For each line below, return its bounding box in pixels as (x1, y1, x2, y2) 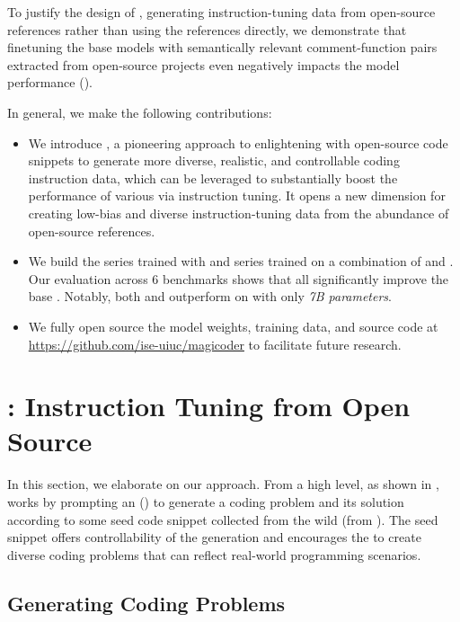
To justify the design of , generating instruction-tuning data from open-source (7, 3, 436, 21)
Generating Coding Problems (7, 589, 286, 617)
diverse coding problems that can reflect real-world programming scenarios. (7, 545, 421, 564)
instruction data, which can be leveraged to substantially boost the (28, 168, 398, 187)
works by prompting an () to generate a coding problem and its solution (7, 493, 404, 511)
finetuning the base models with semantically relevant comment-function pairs (7, 38, 438, 57)
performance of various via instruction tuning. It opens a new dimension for (28, 186, 446, 205)
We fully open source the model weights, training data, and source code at (28, 316, 438, 335)
